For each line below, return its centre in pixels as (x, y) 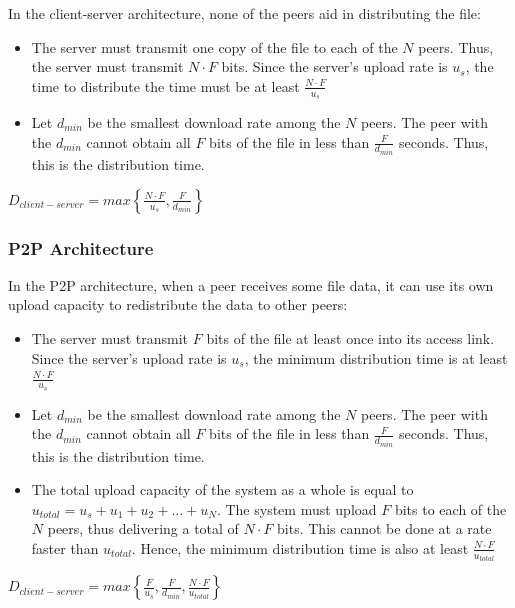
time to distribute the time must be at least (165, 85)
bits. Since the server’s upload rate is (334, 66)
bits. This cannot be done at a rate (384, 528)
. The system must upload (296, 508)
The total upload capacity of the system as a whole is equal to (222, 489)
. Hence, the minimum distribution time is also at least (300, 547)
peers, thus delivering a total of (143, 528)
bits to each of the (450, 508)
